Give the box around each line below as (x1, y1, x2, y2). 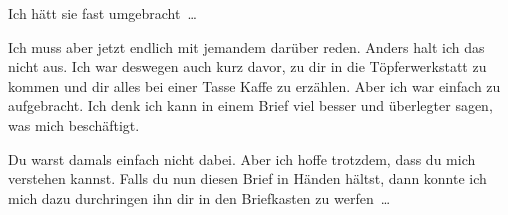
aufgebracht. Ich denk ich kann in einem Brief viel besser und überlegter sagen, (8, 95, 493, 116)
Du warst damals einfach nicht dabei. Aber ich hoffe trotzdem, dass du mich (8, 148, 476, 169)
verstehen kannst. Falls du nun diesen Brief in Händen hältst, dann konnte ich (8, 168, 487, 189)
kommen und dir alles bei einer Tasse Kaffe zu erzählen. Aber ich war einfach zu (8, 75, 501, 96)
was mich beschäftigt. (8, 114, 140, 135)
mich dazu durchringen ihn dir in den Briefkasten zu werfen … (8, 187, 391, 208)
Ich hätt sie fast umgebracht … (8, 3, 197, 23)
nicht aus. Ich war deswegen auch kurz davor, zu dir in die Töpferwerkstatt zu (8, 56, 487, 77)
